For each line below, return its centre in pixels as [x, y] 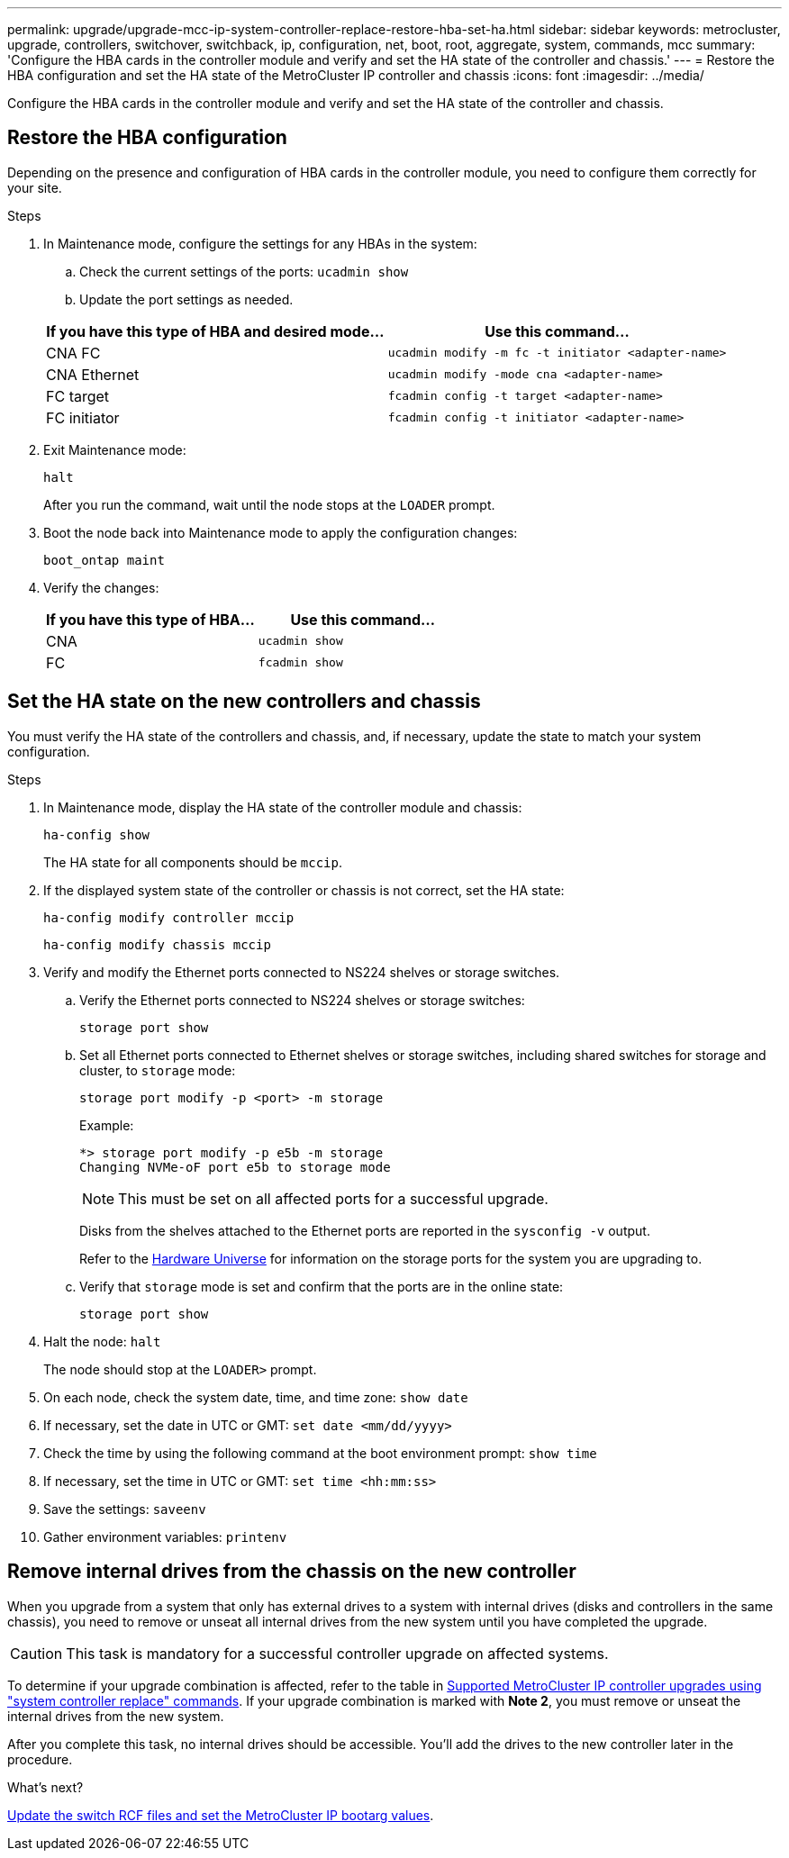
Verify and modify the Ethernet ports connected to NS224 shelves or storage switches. [302, 972]
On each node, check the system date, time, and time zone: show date [256, 1397]
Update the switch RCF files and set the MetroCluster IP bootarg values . [221, 1815]
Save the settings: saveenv [125, 1509]
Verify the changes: [101, 587]
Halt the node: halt [102, 1341]
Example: [107, 1125]
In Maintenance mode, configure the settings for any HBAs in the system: [260, 243]
